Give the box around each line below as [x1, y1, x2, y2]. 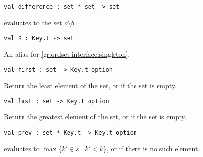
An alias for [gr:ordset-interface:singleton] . [4, 48, 130, 59]
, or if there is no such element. [106, 143, 200, 153]
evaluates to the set [4, 17, 62, 27]
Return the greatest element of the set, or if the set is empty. [4, 112, 187, 122]
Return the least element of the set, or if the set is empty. [4, 80, 177, 90]
